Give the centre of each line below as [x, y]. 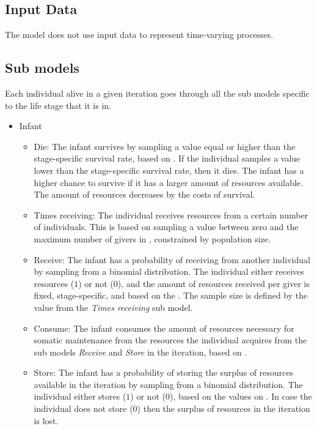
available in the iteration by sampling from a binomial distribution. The [168, 384]
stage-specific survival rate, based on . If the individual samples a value [167, 158]
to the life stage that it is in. [58, 105]
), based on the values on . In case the [241, 396]
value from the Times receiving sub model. [113, 307]
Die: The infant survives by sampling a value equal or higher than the [165, 146]
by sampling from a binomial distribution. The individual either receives [169, 271]
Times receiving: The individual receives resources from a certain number [171, 214]
